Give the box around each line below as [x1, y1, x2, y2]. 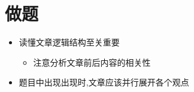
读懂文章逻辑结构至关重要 [19, 36, 120, 48]
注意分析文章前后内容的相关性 [33, 56, 151, 68]
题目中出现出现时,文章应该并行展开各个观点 [19, 76, 189, 88]
